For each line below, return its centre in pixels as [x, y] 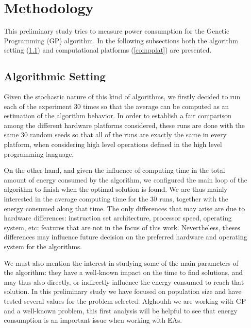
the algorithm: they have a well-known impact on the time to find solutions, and [124, 272]
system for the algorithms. [43, 246]
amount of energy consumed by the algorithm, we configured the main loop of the [126, 179]
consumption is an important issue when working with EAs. [93, 320]
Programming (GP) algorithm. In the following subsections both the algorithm [121, 40]
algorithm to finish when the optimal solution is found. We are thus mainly [116, 189]
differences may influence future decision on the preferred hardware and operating [125, 237]
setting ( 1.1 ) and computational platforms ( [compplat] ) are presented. [108, 50]
